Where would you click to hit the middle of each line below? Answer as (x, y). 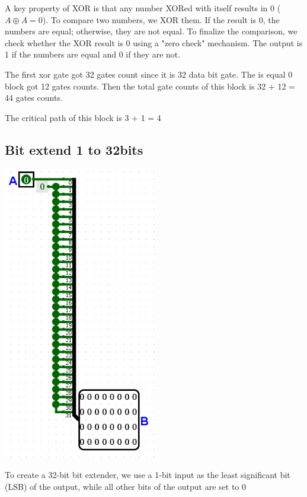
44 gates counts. (34, 98)
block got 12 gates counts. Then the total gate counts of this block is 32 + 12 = (150, 86)
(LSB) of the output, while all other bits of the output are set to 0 (126, 486)
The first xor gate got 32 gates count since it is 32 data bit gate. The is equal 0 (149, 74)
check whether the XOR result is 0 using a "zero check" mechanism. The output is (154, 42)
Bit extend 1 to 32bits (74, 149)
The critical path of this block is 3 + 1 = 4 (83, 117)
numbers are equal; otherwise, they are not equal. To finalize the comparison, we (151, 31)
